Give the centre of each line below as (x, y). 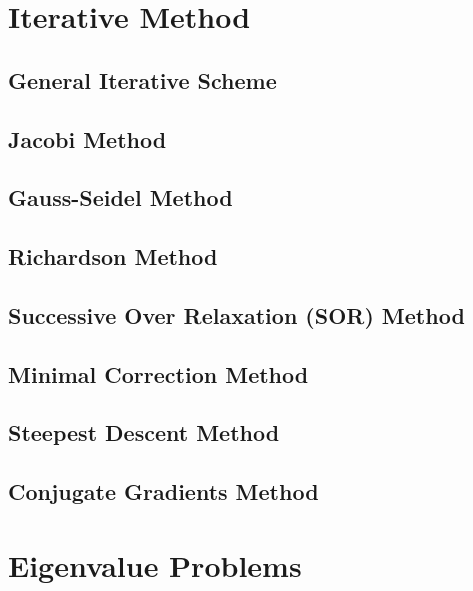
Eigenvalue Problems (155, 564)
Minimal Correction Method (158, 373)
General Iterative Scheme (142, 79)
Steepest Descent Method (144, 432)
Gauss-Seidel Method (120, 197)
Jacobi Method (87, 138)
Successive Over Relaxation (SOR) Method (236, 314)
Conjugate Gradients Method (163, 491)
